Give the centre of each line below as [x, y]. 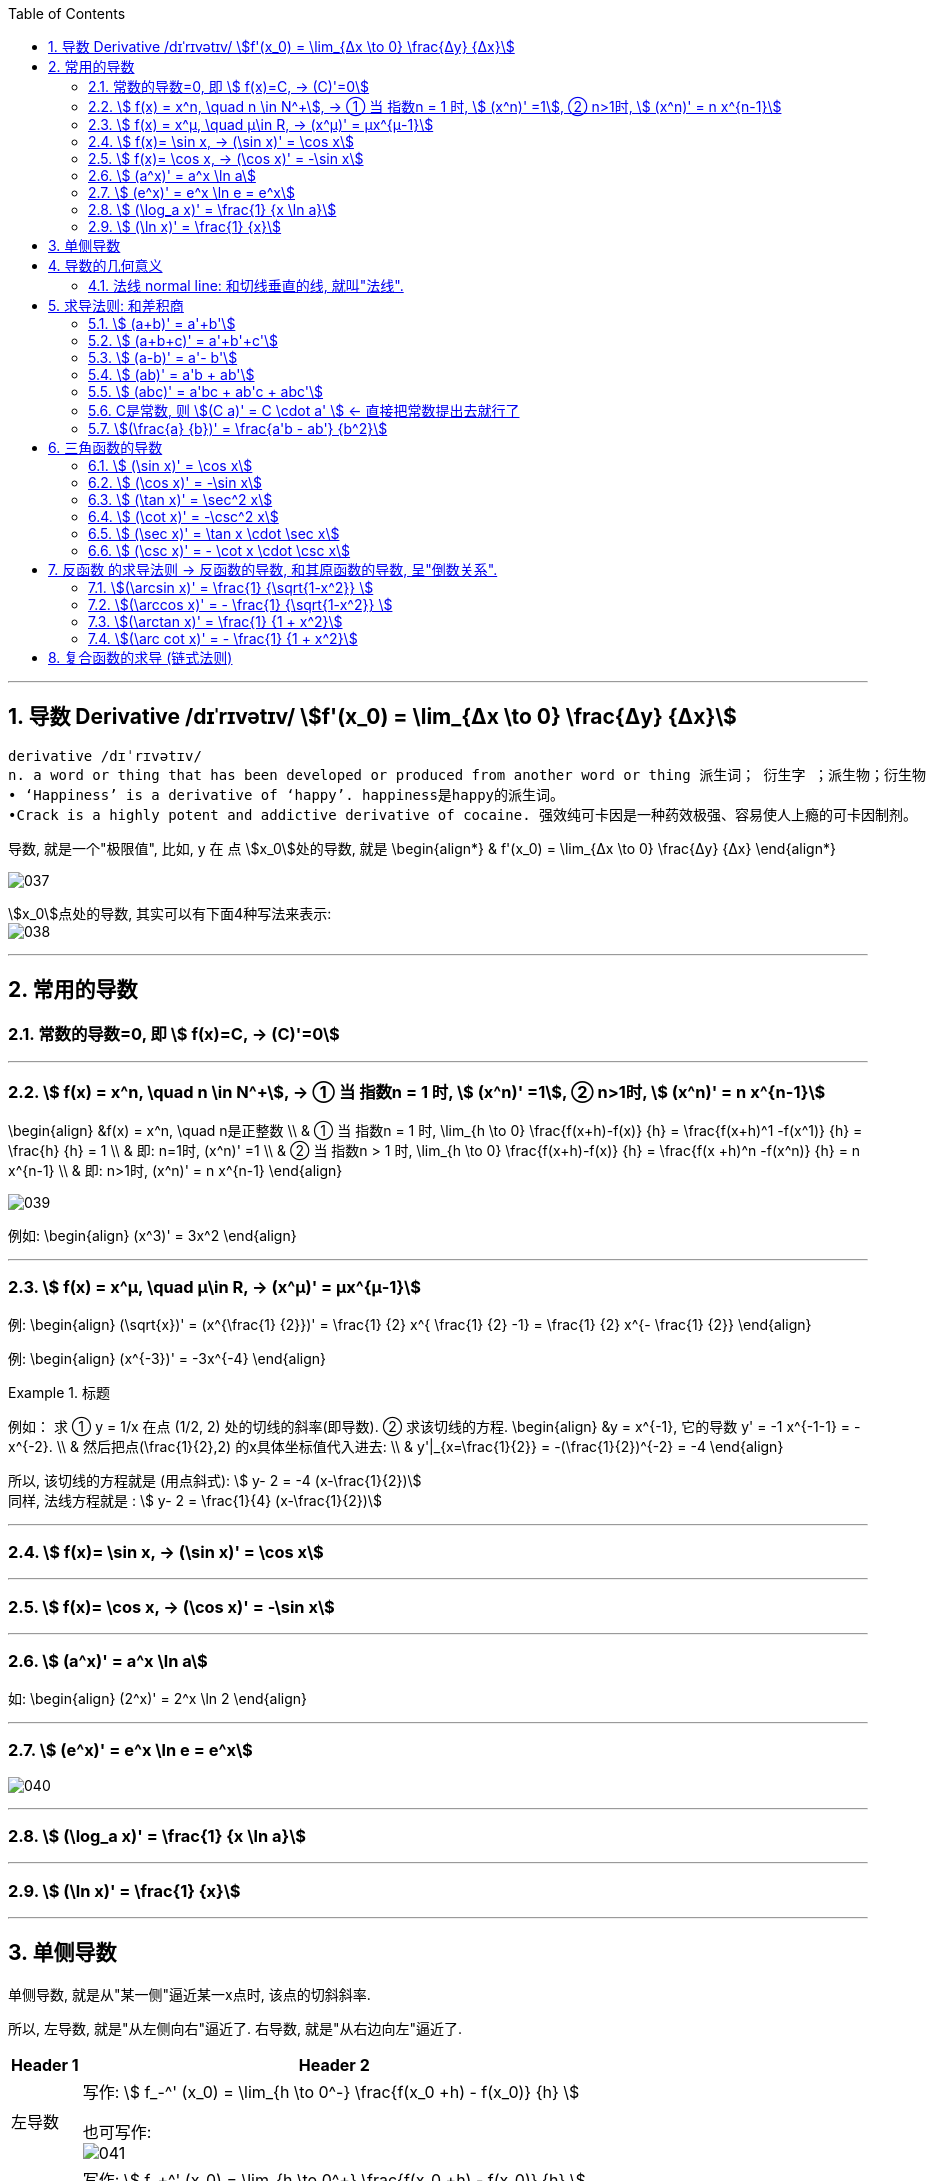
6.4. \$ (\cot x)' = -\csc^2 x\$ [183, 516]
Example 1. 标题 [59, 1392]
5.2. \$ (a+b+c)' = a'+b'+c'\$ [183, 340]
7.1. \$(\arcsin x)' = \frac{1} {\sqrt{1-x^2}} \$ [231, 587]
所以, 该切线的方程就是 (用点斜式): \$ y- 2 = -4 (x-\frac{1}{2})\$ [215, 1480]
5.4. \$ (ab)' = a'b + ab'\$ [171, 374]
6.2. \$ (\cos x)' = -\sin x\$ [175, 482]
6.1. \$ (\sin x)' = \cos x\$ [170, 465]
